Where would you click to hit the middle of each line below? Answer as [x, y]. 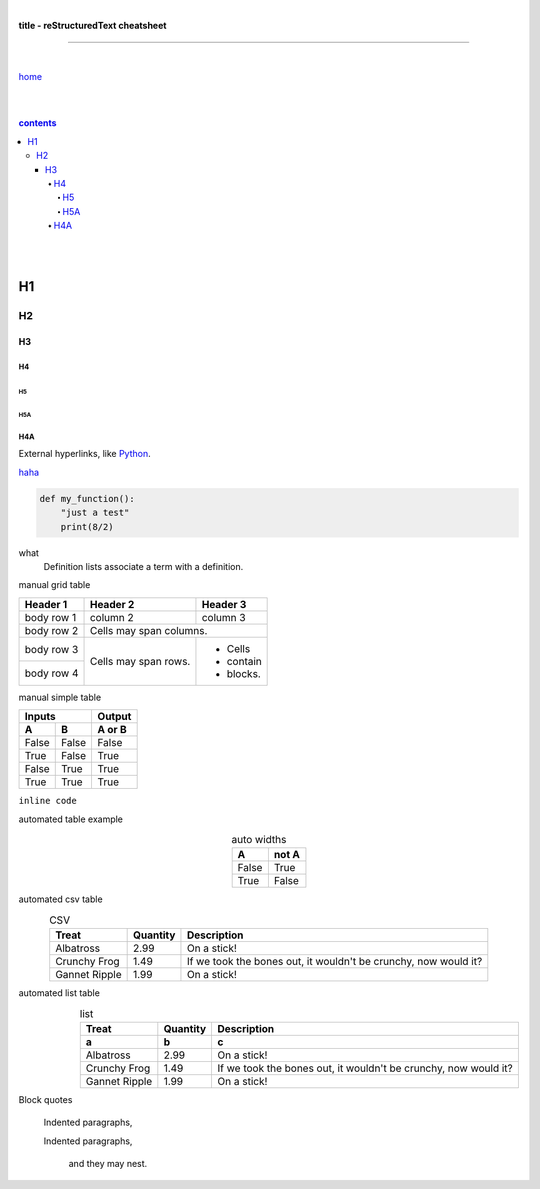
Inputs [40, 717]
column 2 [111, 617]
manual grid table [54, 585]
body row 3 [51, 649]
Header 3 [224, 604]
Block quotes [45, 1099]
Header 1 [46, 604]
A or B [112, 730]
